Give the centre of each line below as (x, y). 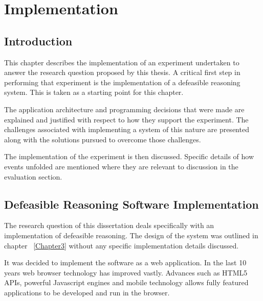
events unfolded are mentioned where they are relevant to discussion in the (121, 166)
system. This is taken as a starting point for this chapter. (94, 92)
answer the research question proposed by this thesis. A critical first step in (122, 72)
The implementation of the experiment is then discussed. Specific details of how (129, 156)
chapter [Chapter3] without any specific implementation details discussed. (122, 245)
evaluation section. (33, 176)
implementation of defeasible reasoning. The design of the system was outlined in (131, 235)
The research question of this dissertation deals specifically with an (109, 225)
